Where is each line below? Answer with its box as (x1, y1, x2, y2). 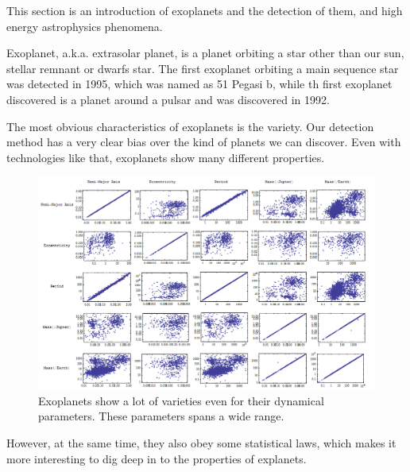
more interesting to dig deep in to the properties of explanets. (6, 450, 307, 466)
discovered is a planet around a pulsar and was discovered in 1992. (6, 91, 330, 107)
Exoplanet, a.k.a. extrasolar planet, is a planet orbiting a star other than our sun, (6, 44, 404, 61)
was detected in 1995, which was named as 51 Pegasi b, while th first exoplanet (6, 75, 393, 92)
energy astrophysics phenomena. (6, 17, 163, 34)
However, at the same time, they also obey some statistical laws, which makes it (6, 435, 396, 451)
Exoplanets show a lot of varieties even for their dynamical (38, 392, 324, 408)
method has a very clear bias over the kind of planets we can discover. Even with (6, 133, 401, 150)
